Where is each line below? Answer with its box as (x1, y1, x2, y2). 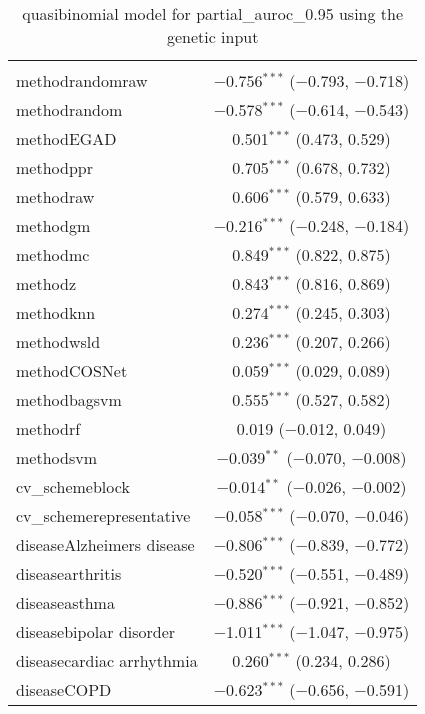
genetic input (166, 25, 259, 48)
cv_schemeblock (16, 475, 130, 498)
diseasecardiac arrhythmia (16, 649, 198, 672)
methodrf (16, 417, 81, 440)
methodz (16, 272, 77, 295)
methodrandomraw (16, 69, 148, 92)
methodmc (16, 243, 90, 266)
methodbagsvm (16, 388, 122, 411)
